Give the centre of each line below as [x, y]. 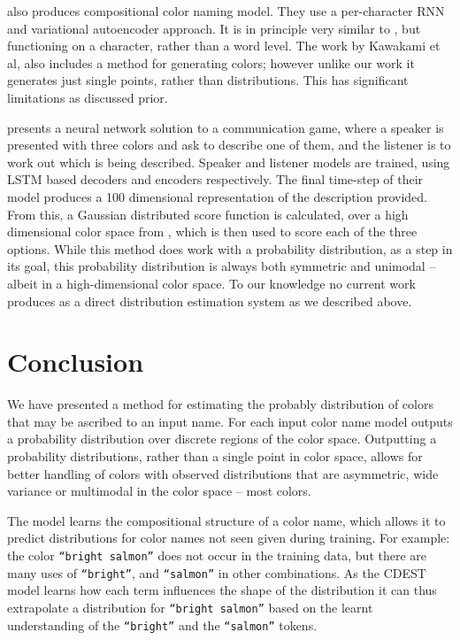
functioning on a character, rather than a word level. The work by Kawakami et [224, 46]
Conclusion [76, 362]
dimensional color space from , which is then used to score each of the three [212, 231]
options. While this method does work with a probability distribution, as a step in [230, 248]
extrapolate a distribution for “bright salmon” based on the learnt [190, 607]
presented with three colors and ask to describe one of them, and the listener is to [229, 145]
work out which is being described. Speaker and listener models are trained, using [229, 162]
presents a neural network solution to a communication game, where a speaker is [226, 127]
